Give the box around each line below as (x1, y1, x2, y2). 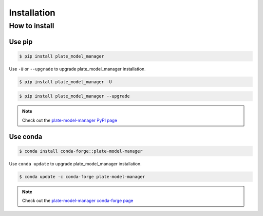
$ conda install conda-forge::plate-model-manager (19, 148, 143, 154)
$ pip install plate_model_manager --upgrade (19, 93, 130, 99)
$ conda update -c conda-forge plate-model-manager (19, 174, 146, 180)
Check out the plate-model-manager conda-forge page (22, 198, 133, 204)
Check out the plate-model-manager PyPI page (22, 117, 117, 123)
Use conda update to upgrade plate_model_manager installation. (9, 161, 142, 166)
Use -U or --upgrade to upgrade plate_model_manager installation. (9, 66, 146, 72)
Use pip (9, 37, 33, 46)
